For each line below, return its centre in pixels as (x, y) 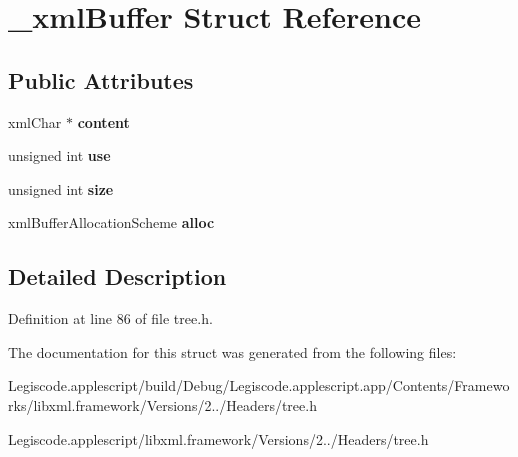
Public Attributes (101, 79)
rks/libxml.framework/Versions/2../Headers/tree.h (162, 404)
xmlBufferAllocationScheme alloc (111, 222)
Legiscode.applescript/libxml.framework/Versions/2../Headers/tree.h (218, 438)
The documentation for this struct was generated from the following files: (232, 351)
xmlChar (35, 121)
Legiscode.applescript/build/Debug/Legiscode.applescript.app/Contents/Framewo (259, 385)
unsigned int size (61, 188)
